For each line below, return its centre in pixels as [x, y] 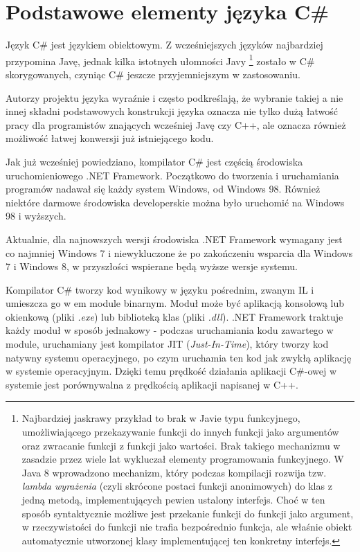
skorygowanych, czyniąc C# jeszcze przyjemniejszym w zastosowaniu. [153, 74]
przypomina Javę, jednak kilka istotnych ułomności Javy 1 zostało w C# [160, 60]
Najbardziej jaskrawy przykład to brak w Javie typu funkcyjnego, [161, 418]
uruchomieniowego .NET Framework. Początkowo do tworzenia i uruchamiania [172, 175]
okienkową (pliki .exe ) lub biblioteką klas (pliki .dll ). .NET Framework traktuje [174, 316]
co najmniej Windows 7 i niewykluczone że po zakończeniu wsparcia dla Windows [179, 252]
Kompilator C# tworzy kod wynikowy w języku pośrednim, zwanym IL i [160, 289]
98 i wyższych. [36, 216]
